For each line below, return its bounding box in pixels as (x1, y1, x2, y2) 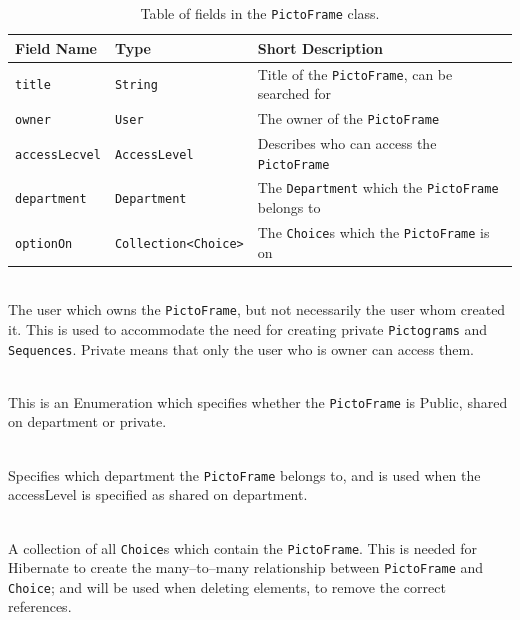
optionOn (15, 236, 73, 251)
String (114, 78, 158, 93)
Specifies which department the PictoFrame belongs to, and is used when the (8, 464, 481, 485)
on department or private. (8, 411, 167, 432)
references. (8, 596, 72, 617)
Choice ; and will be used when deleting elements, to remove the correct (8, 576, 446, 597)
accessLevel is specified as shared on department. (8, 484, 308, 505)
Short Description (257, 37, 383, 58)
